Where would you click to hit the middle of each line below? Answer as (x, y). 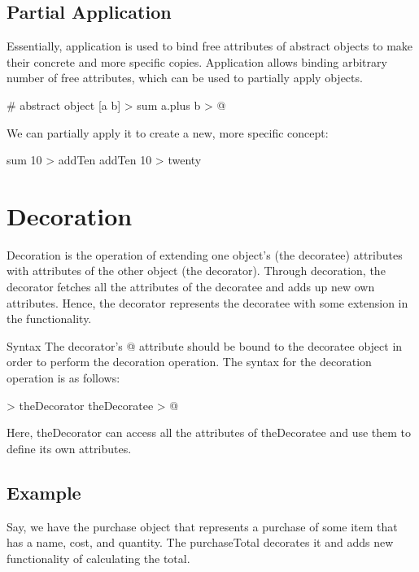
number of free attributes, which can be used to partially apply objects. (185, 78)
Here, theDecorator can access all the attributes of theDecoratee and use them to (209, 432)
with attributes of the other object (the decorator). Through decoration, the (196, 271)
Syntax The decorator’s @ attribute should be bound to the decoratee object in (205, 345)
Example (44, 492)
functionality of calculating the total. (98, 558)
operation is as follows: (63, 378)
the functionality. (49, 319)
